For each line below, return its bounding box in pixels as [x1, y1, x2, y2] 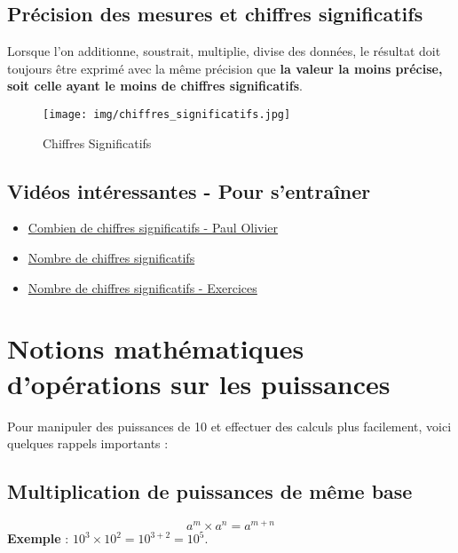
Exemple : [7, 529, 69, 547]
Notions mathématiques [7, 330, 304, 367]
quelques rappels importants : [7, 434, 169, 453]
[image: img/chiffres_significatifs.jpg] [43, 107, 291, 121]
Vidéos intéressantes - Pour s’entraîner [7, 177, 371, 204]
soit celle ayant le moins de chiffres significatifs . [7, 76, 303, 95]
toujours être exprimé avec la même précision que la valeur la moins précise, [7, 59, 443, 77]
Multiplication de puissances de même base [7, 478, 413, 505]
